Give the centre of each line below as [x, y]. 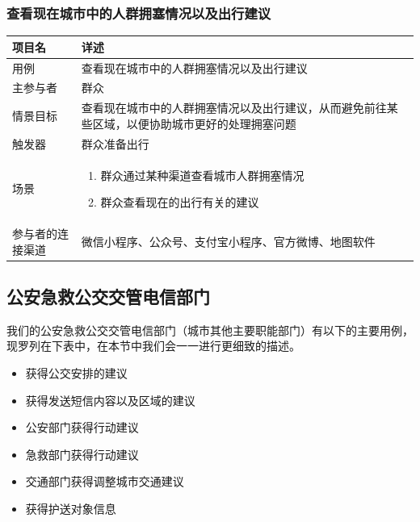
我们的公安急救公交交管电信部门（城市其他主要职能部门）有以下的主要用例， [210, 330]
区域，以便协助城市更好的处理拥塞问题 [194, 123]
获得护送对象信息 [71, 509]
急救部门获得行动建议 [82, 454]
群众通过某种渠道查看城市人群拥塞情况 [202, 175]
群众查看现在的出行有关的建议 [180, 202]
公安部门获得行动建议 [82, 427]
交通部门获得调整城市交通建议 [105, 481]
